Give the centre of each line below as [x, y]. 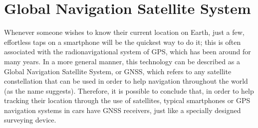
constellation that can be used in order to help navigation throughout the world [126, 81]
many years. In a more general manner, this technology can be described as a [122, 61]
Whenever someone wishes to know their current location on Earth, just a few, [124, 32]
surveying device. [30, 120]
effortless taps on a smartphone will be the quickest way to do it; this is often [123, 42]
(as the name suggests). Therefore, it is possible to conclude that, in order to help [129, 90]
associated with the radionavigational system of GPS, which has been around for [128, 52]
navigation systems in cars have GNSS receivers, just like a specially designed [123, 110]
